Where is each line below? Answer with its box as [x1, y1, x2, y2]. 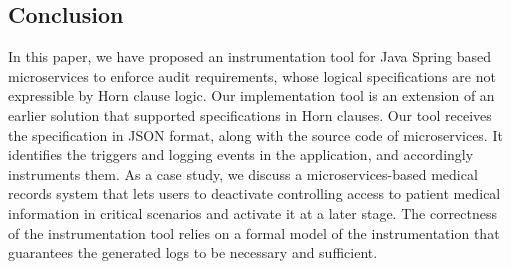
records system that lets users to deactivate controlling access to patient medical [8, 183, 501, 204]
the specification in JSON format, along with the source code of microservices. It [8, 124, 503, 145]
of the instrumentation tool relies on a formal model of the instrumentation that [8, 222, 500, 243]
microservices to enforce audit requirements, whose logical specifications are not [8, 65, 496, 86]
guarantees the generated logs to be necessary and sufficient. [8, 242, 378, 263]
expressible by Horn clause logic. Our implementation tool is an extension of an [8, 85, 495, 106]
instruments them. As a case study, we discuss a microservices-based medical [8, 163, 478, 184]
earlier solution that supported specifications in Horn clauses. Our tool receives [8, 104, 492, 125]
